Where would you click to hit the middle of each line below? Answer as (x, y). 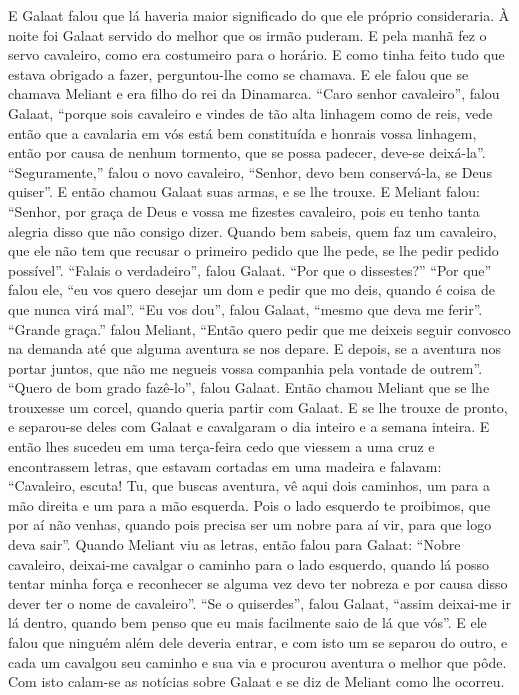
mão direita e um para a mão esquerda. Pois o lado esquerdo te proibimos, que (249, 504)
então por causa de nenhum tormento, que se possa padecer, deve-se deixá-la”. (247, 152)
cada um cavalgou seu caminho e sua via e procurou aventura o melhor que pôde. (257, 661)
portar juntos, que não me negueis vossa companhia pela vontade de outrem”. (245, 367)
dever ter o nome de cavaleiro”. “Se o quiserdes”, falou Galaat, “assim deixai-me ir (259, 602)
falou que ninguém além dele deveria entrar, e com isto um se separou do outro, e (258, 642)
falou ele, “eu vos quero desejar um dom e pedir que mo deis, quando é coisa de (251, 289)
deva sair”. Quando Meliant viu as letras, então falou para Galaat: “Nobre (234, 544)
